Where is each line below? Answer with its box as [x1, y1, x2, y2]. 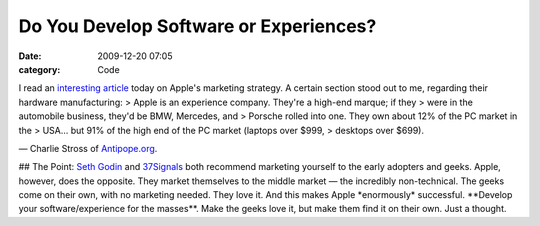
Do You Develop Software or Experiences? [18, 15, 377, 37]
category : [18, 63, 61, 75]
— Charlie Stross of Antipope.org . [18, 142, 158, 154]
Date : [18, 50, 42, 62]
